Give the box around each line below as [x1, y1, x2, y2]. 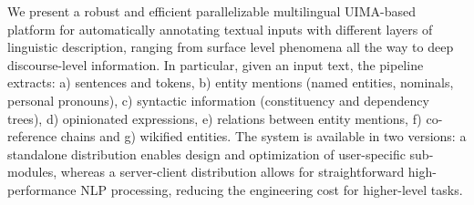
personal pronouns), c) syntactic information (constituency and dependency [7, 90, 429, 109]
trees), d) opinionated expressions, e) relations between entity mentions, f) [7, 108, 422, 128]
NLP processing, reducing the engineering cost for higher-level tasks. [80, 179, 463, 199]
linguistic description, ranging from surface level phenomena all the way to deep [7, 37, 454, 56]
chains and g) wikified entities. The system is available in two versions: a [60, 127, 467, 146]
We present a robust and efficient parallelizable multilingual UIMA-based [7, 2, 416, 20]
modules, [7, 162, 57, 181]
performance [7, 179, 77, 199]
